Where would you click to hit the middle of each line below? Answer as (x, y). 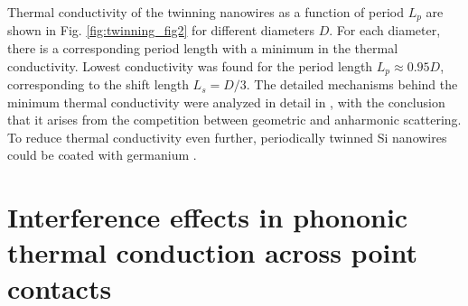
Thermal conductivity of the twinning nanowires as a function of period (206, 12)
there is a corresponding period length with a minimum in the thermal (203, 48)
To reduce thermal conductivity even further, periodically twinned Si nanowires (227, 137)
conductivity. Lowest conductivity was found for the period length (190, 65)
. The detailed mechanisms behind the (352, 84)
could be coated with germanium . (102, 155)
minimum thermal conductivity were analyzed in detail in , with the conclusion (226, 102)
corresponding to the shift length (98, 84)
